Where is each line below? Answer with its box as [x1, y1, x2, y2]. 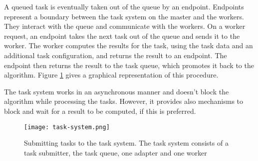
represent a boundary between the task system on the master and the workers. [4, 11, 244, 21]
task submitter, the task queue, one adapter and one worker [24, 147, 207, 158]
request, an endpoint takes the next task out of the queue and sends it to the [4, 30, 240, 41]
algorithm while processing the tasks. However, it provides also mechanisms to [4, 96, 244, 106]
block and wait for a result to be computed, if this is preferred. [4, 105, 196, 116]
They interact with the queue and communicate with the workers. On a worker [4, 21, 246, 31]
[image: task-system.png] [24, 123, 110, 131]
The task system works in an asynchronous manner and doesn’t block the [4, 86, 229, 96]
